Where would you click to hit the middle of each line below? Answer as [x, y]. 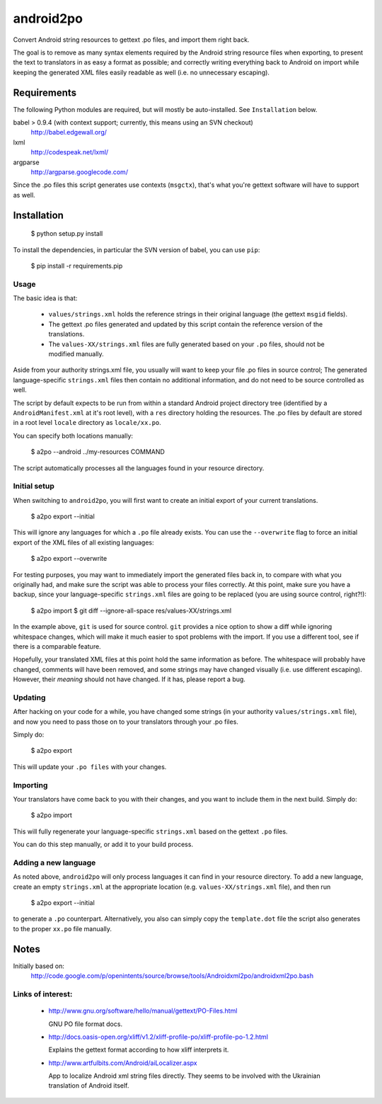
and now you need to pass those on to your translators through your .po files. [126, 722]
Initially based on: [39, 966]
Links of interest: [43, 994]
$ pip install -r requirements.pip [77, 266]
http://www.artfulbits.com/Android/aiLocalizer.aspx [123, 1063]
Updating [29, 698]
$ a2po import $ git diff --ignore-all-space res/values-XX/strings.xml [131, 610]
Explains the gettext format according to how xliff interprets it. [139, 1050]
